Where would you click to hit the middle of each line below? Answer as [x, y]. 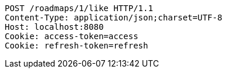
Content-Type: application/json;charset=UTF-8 [113, 18]
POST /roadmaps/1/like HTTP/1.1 [79, 8]
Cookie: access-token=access [72, 36]
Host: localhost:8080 [54, 27]
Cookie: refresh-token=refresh [77, 46]
